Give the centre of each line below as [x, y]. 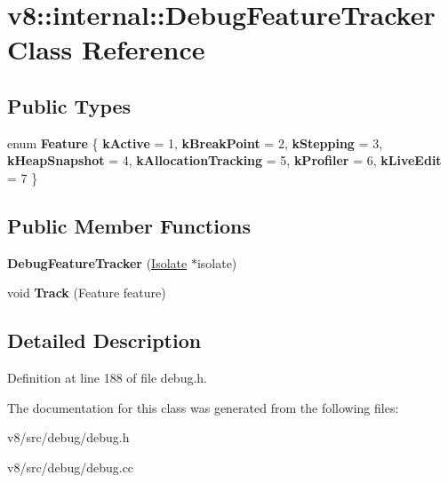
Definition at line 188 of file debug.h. [108, 378]
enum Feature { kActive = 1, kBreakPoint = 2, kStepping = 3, [195, 143]
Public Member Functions [129, 225]
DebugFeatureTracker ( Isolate [97, 262]
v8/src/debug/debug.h [68, 437]
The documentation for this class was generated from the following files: [203, 407]
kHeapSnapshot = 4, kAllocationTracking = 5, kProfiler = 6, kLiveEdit [224, 160]
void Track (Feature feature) [87, 293]
